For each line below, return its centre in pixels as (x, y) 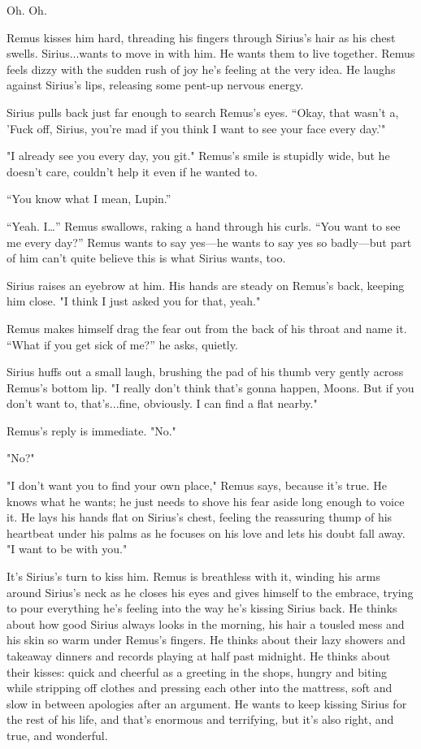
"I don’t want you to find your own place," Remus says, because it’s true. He (197, 485)
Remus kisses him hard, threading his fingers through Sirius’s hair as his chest (201, 37)
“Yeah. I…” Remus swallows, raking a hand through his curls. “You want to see (204, 225)
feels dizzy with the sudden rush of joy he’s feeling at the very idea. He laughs (201, 69)
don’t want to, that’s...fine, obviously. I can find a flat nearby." (162, 403)
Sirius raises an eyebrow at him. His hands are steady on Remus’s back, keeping (206, 285)
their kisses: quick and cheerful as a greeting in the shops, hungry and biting (197, 671)
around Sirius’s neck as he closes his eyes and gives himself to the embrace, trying (210, 592)
